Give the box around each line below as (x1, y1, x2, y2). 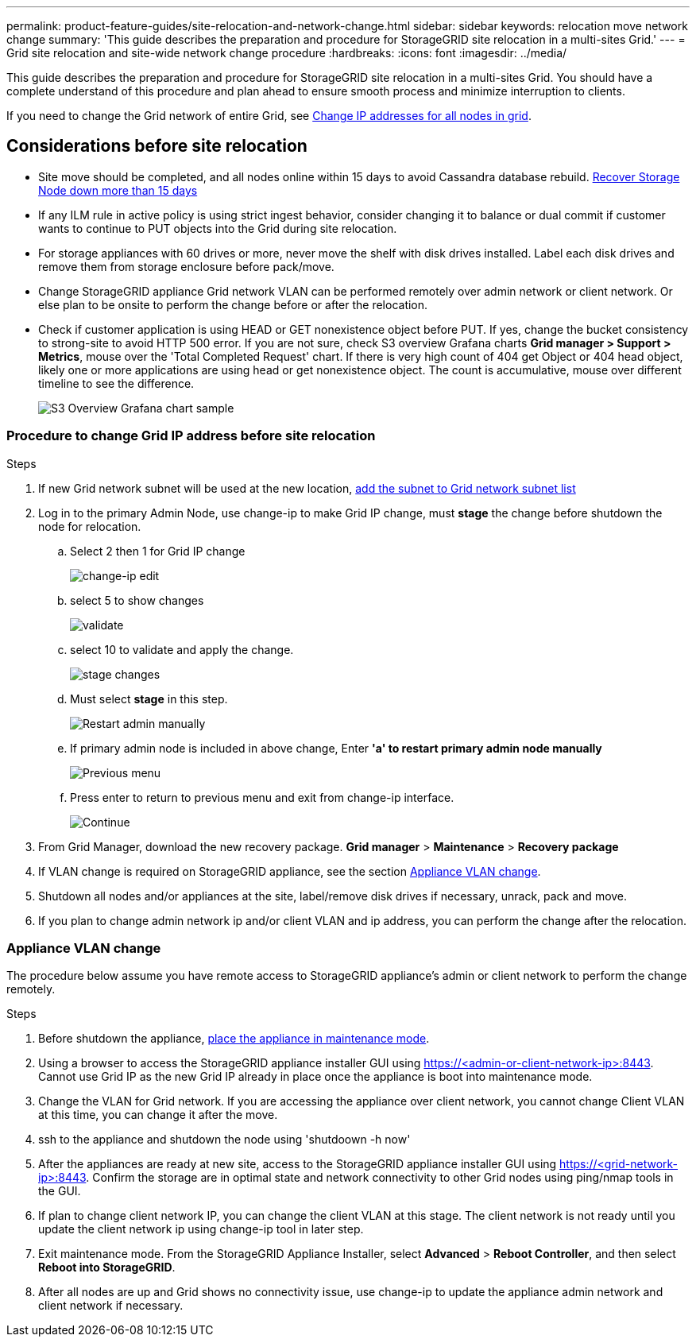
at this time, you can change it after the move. (38, 1108, 278, 1122)
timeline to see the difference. (38, 376, 195, 390)
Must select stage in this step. (70, 691, 228, 706)
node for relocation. (38, 519, 141, 533)
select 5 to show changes (70, 593, 204, 607)
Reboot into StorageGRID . (38, 1260, 176, 1275)
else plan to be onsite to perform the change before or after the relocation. (38, 297, 428, 312)
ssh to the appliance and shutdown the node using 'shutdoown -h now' (38, 1132, 411, 1147)
